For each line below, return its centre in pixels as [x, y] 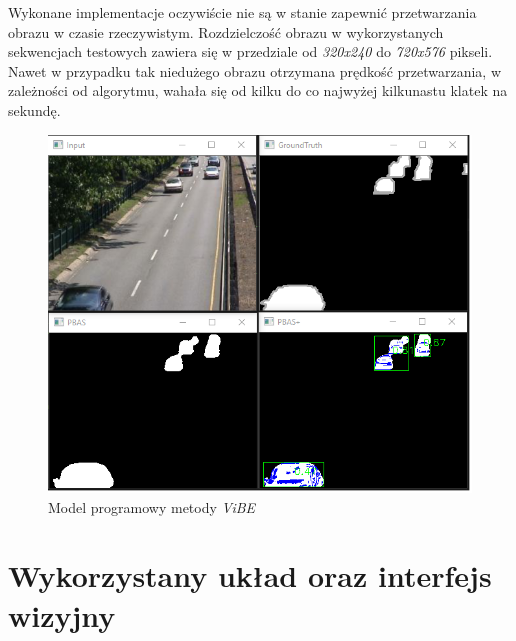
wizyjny [62, 614]
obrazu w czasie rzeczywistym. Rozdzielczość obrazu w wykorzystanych [226, 31]
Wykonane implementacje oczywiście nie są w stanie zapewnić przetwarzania [242, 12]
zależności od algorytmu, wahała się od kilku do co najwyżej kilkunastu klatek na [258, 90]
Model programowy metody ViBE [152, 506]
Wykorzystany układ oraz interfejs [250, 575]
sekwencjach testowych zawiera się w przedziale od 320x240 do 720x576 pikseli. [250, 51]
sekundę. [34, 109]
